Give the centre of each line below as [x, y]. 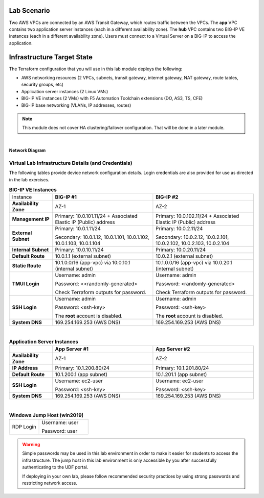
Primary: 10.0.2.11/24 [179, 229]
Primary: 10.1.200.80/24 [82, 368]
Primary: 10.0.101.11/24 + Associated [96, 216]
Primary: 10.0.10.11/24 [79, 250]
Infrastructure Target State [51, 57]
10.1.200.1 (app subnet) [81, 374]
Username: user [60, 423]
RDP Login [24, 426]
